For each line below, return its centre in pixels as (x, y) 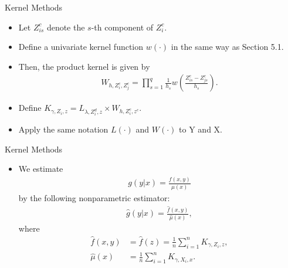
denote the (66, 27)
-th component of (122, 27)
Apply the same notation (63, 129)
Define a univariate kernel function (81, 47)
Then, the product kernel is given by (84, 66)
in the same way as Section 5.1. (227, 47)
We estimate (41, 169)
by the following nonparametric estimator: (94, 197)
